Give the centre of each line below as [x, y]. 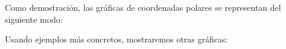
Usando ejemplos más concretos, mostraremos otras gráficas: [116, 39]
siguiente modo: [34, 19]
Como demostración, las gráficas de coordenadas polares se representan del [143, 7]
